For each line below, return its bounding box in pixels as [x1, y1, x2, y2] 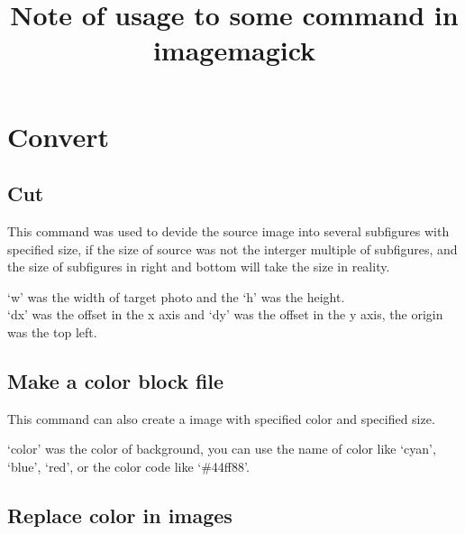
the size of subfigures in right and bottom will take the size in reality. [7, 257, 390, 276]
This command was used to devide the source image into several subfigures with [7, 221, 450, 240]
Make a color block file [7, 366, 224, 394]
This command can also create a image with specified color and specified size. [7, 409, 435, 428]
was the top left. [7, 322, 97, 341]
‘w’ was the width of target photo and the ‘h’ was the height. [7, 287, 345, 306]
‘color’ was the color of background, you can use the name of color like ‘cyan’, [7, 439, 436, 458]
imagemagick [152, 32, 316, 69]
